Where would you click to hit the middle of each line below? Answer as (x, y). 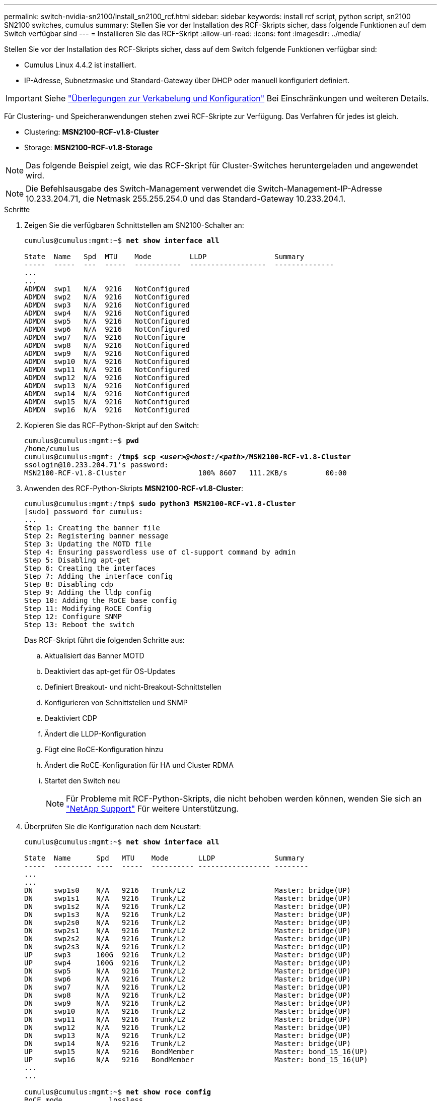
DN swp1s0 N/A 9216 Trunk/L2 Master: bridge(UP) (188, 890)
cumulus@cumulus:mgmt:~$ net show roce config (118, 1092)
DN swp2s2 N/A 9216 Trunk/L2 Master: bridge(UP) (188, 939)
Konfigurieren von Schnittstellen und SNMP (116, 702)
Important (24, 98)
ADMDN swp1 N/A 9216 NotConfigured (107, 289)
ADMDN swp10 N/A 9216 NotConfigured (107, 361)
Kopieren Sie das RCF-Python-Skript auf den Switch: (112, 425)
